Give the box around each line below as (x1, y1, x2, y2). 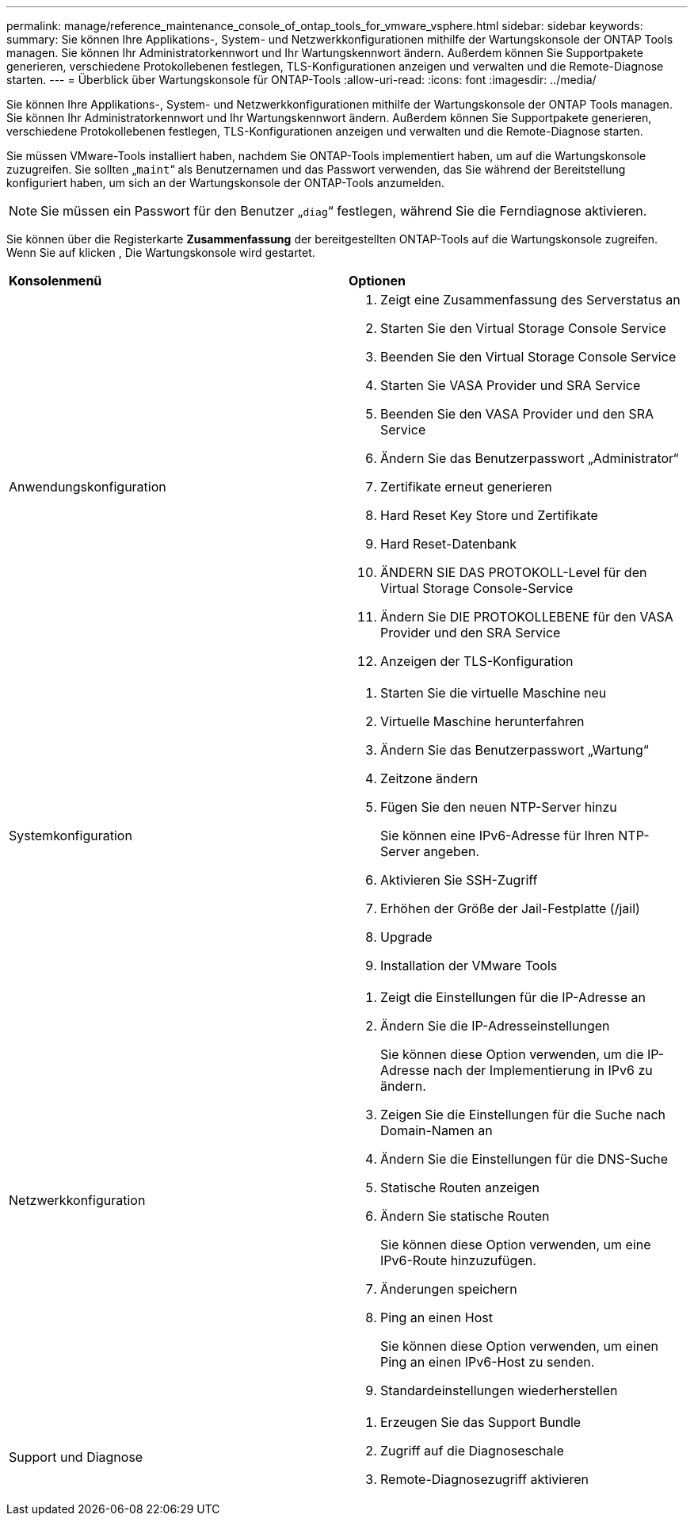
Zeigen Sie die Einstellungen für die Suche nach (380, 1107, 665, 1122)
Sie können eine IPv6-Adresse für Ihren (380, 828, 615, 843)
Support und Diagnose (9, 1449, 143, 1465)
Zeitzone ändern (380, 771, 479, 786)
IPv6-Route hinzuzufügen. (380, 1252, 536, 1268)
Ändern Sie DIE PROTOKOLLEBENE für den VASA (380, 609, 673, 625)
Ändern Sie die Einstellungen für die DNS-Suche (380, 1151, 669, 1167)
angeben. (423, 843, 480, 859)
